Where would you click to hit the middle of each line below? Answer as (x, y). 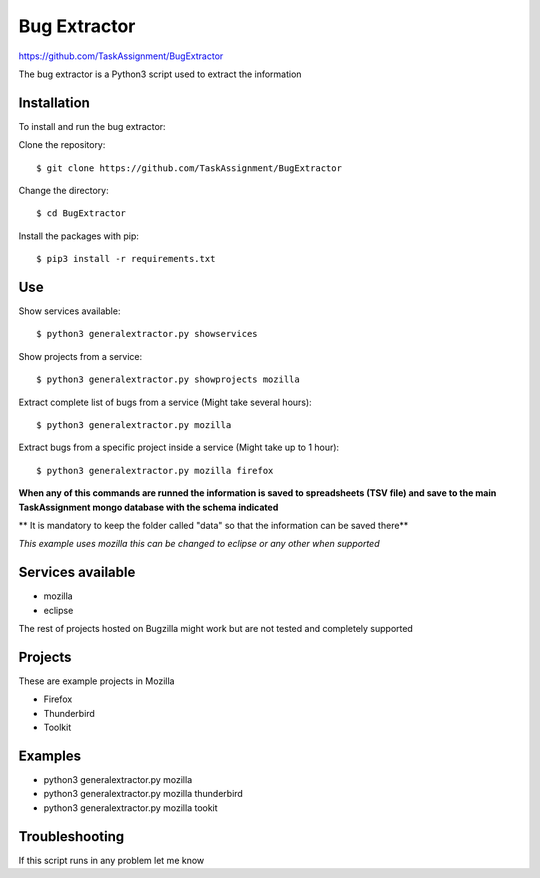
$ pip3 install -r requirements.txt (126, 259)
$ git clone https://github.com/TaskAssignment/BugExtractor (189, 168)
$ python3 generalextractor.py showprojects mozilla (168, 379)
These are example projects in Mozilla (96, 681)
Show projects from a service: (80, 356)
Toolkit (57, 727)
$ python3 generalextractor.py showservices (147, 334)
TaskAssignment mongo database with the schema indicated (148, 507)
